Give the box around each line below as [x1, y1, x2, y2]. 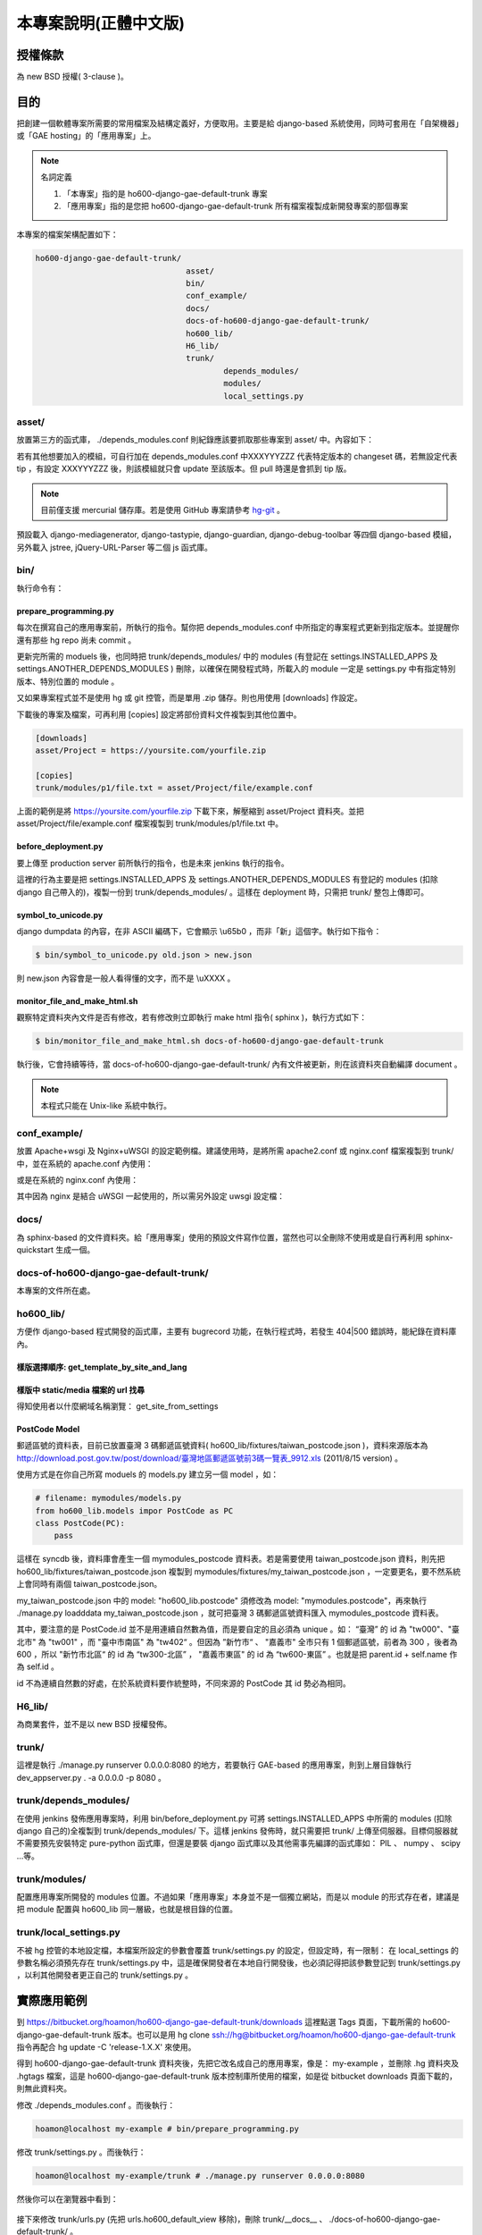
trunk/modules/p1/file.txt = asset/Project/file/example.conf [35, 783, 313, 793]
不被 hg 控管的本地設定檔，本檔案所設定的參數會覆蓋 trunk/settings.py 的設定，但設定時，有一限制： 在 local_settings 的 [16, 1944, 460, 1955]
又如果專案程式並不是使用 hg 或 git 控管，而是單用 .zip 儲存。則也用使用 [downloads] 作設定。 [16, 693, 363, 704]
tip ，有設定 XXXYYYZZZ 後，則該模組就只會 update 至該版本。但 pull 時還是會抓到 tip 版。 [16, 463, 352, 474]
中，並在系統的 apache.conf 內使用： [16, 1158, 154, 1168]
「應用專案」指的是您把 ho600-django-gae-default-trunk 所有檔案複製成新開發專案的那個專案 [62, 200, 409, 211]
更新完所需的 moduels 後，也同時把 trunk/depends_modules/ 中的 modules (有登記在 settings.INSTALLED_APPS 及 [16, 651, 438, 662]
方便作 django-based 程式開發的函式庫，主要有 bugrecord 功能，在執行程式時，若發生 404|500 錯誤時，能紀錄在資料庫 [16, 1326, 457, 1337]
